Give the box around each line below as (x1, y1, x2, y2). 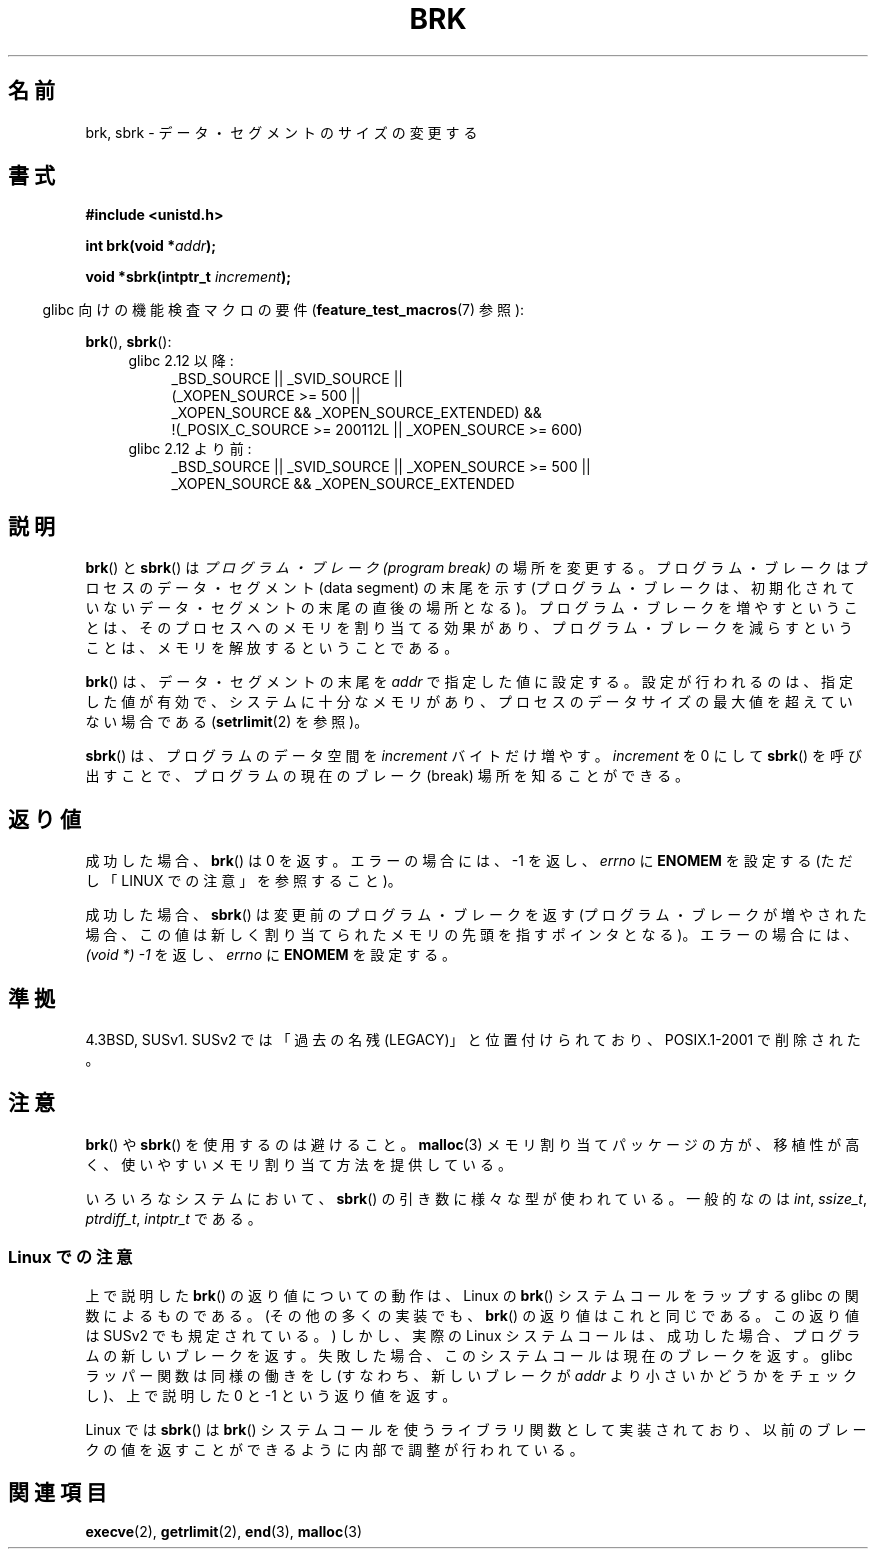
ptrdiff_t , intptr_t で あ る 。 (85, 1209, 262, 1227)
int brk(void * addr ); (85, 237, 217, 255)
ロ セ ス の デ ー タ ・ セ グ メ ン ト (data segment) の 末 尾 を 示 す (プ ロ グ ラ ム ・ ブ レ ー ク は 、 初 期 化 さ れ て (85, 579, 855, 597)
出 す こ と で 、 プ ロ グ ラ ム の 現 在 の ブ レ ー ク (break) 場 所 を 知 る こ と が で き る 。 (85, 767, 690, 785)
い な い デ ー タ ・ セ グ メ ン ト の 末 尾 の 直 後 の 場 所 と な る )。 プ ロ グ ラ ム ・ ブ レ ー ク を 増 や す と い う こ (85, 599, 858, 617)
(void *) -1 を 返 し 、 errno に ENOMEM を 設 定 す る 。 (85, 946, 457, 964)
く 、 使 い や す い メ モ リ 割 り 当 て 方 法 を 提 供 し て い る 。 (85, 1155, 512, 1173)
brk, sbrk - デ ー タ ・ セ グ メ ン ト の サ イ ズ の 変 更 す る (85, 123, 478, 141)
